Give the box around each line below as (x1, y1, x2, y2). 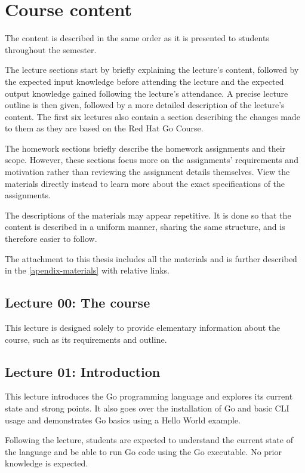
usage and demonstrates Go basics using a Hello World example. (5, 413, 241, 426)
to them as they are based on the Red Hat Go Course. (5, 122, 204, 134)
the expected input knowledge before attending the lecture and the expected (5, 75, 284, 87)
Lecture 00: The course (5, 293, 150, 312)
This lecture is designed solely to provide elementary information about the (5, 321, 281, 334)
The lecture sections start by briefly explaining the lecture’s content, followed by (5, 63, 299, 76)
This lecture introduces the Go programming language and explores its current (5, 390, 293, 403)
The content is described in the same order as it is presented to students (5, 32, 269, 44)
